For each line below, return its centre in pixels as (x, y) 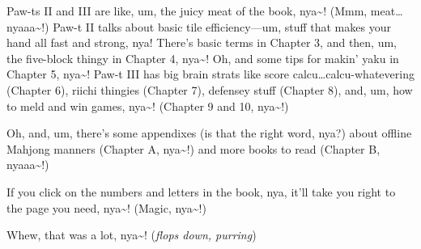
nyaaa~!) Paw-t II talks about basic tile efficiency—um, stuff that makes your (199, 26)
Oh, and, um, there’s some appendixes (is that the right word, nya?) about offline (209, 133)
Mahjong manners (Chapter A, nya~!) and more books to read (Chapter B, (193, 148)
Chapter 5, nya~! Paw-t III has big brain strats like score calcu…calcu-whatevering (210, 74)
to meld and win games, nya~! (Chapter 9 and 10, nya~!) (148, 106)
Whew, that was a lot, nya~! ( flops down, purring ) (132, 235)
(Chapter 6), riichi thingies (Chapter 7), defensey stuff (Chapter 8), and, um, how (210, 89)
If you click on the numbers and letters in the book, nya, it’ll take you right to (201, 191)
